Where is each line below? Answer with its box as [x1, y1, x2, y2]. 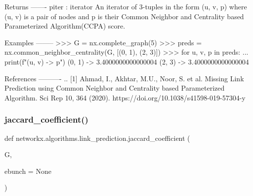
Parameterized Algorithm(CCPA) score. [4, 21, 126, 31]
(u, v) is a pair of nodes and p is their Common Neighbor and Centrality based [4, 11, 244, 21]
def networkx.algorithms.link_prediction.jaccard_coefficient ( [4, 132, 190, 143]
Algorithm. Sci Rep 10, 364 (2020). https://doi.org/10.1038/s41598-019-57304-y [4, 92, 246, 102]
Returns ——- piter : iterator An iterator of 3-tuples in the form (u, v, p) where [4, 1, 247, 11]
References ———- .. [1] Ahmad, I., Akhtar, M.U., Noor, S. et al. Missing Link [4, 73, 244, 83]
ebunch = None [4, 165, 51, 176]
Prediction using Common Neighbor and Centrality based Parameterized [4, 83, 225, 93]
